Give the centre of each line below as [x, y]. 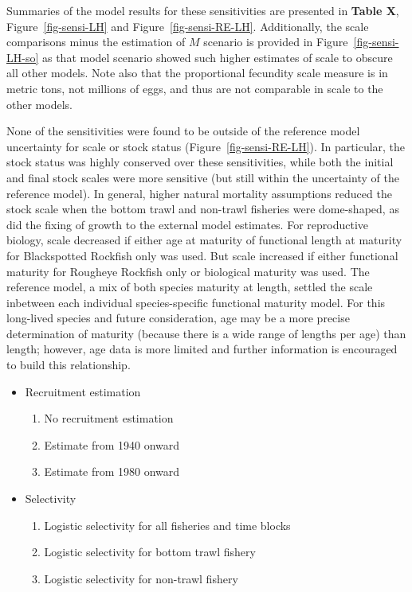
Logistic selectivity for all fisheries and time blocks [167, 525]
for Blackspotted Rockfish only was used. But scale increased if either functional [202, 255]
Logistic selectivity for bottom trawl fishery [150, 552]
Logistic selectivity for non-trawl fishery [141, 578]
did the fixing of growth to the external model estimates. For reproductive [188, 224]
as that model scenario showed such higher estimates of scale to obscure [217, 57]
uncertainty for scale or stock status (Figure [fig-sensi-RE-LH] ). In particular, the [206, 146]
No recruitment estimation [109, 418]
